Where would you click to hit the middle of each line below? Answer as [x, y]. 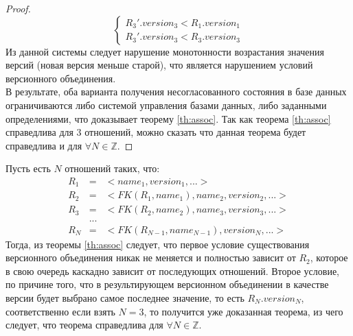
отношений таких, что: [112, 168]
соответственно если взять [60, 311]
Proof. [18, 8]
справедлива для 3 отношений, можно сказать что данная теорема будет [156, 132]
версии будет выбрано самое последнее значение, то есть [125, 297]
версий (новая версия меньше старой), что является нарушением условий [159, 65]
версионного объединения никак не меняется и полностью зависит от [151, 257]
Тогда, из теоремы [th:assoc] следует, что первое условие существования [158, 244]
